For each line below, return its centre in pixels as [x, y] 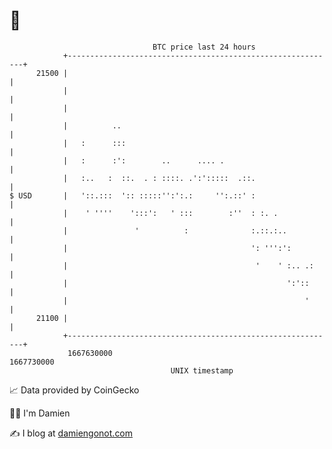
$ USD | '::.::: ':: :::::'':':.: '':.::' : [132, 195]
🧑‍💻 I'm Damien [40, 413]
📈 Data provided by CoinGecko [74, 390]
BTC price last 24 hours [204, 47]
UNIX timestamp [202, 370]
